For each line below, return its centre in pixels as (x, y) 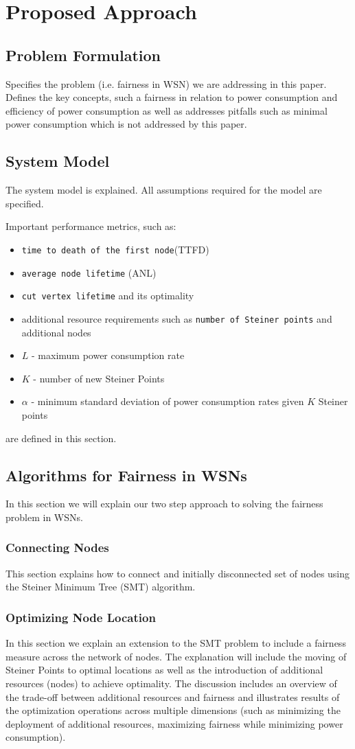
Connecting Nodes (57, 548)
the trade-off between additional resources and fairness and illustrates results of (173, 696)
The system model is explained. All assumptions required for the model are (164, 190)
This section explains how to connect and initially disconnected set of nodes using (178, 573)
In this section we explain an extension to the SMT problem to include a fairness (176, 643)
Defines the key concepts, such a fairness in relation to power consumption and (172, 97)
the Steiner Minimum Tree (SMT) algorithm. (101, 587)
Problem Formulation (83, 55)
